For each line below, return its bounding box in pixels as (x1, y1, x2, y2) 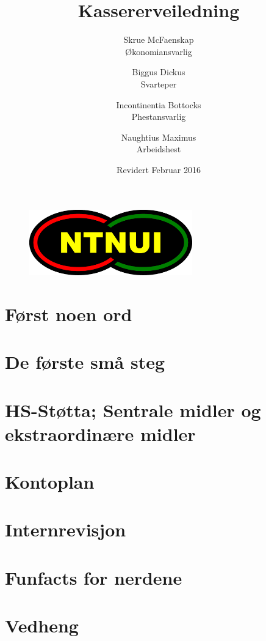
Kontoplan (5, 469, 95, 494)
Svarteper (140, 77, 177, 90)
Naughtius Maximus (121, 130, 196, 143)
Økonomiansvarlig (125, 45, 192, 57)
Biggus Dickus (132, 65, 185, 78)
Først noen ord (5, 301, 132, 326)
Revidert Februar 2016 (117, 163, 201, 176)
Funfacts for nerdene (5, 565, 182, 590)
